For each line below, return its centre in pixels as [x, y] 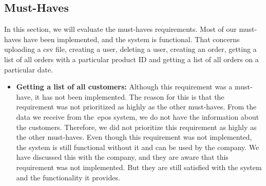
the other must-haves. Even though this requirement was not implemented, [134, 137]
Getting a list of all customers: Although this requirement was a [124, 87]
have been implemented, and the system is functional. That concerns [131, 39]
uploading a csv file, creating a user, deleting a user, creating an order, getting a [130, 49]
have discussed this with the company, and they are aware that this [122, 157]
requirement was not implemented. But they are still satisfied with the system [139, 167]
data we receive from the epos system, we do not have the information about [138, 116]
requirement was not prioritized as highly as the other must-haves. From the [136, 107]
